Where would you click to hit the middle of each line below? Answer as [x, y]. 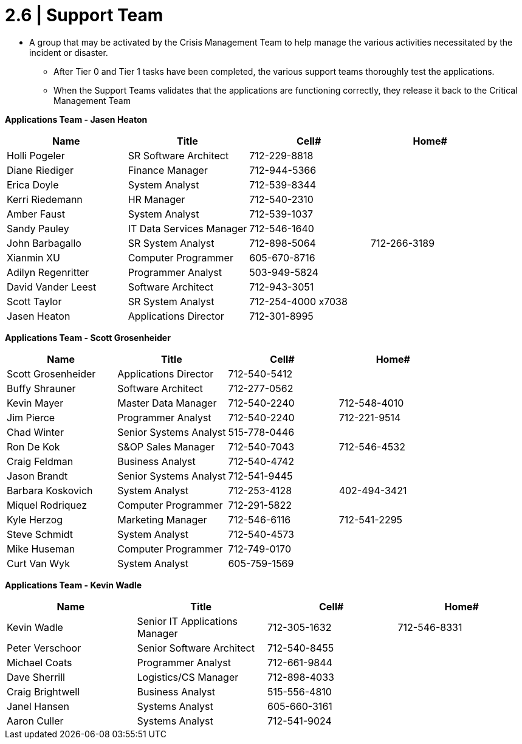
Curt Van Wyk [38, 563]
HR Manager [156, 199]
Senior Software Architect [196, 648]
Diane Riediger [40, 170]
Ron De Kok [33, 446]
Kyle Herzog [35, 519]
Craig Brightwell [43, 691]
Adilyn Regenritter [48, 272]
